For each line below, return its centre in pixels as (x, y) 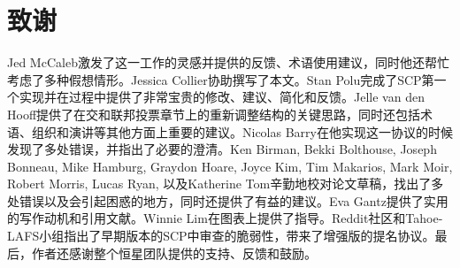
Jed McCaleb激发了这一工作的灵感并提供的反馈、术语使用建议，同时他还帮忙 (228, 62)
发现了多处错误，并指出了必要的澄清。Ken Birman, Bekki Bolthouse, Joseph (222, 149)
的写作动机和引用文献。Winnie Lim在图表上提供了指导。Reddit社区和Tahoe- (225, 218)
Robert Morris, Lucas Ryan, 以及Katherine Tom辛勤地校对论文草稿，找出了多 (226, 184)
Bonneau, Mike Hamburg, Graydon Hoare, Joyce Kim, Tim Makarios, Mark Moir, (230, 166)
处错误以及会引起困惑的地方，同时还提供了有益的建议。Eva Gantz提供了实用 (228, 200)
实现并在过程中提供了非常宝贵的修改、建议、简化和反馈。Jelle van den (222, 97)
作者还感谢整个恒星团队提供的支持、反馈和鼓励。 (174, 253)
